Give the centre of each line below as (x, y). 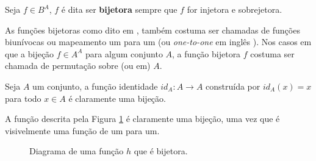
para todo (23, 98)
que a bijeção (30, 53)
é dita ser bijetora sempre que (119, 9)
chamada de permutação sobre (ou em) (78, 66)
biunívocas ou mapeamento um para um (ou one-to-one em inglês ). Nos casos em (158, 42)
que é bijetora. (161, 151)
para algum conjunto (124, 53)
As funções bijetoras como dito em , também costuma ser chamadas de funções (153, 30)
